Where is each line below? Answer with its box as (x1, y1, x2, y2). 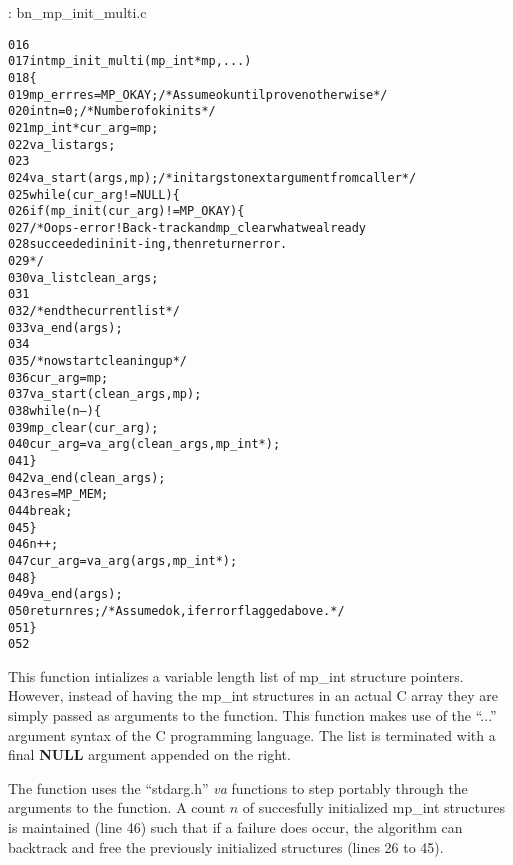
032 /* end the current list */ (8, 304, 180, 319)
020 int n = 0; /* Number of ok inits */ (8, 104, 216, 119)
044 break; (8, 503, 73, 518)
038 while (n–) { (8, 404, 102, 419)
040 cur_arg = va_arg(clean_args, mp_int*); (8, 437, 281, 452)
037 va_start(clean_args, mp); (8, 387, 202, 402)
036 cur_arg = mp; (8, 370, 109, 385)
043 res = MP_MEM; (8, 487, 109, 502)
